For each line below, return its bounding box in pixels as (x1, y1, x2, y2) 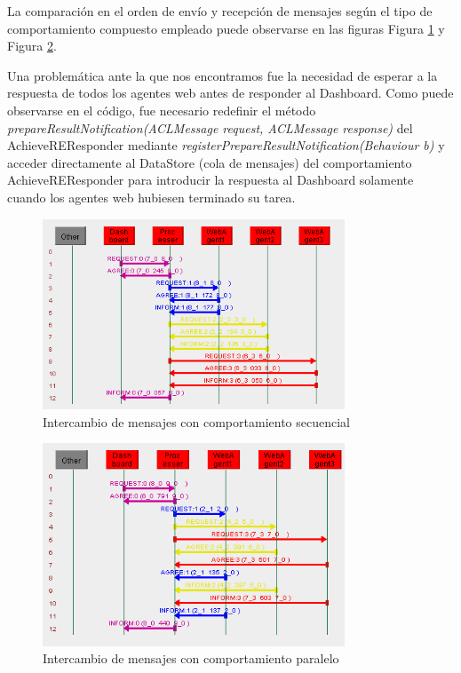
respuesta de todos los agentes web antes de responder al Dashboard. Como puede (7, 83, 454, 102)
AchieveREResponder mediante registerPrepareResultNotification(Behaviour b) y (7, 136, 445, 154)
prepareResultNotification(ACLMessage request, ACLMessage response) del (7, 118, 413, 137)
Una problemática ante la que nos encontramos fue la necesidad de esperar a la (7, 66, 438, 84)
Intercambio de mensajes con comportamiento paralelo (43, 649, 339, 668)
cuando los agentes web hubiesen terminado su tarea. (7, 187, 296, 206)
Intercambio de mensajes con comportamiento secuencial (43, 412, 350, 431)
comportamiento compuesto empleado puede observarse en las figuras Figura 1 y (7, 19, 445, 37)
